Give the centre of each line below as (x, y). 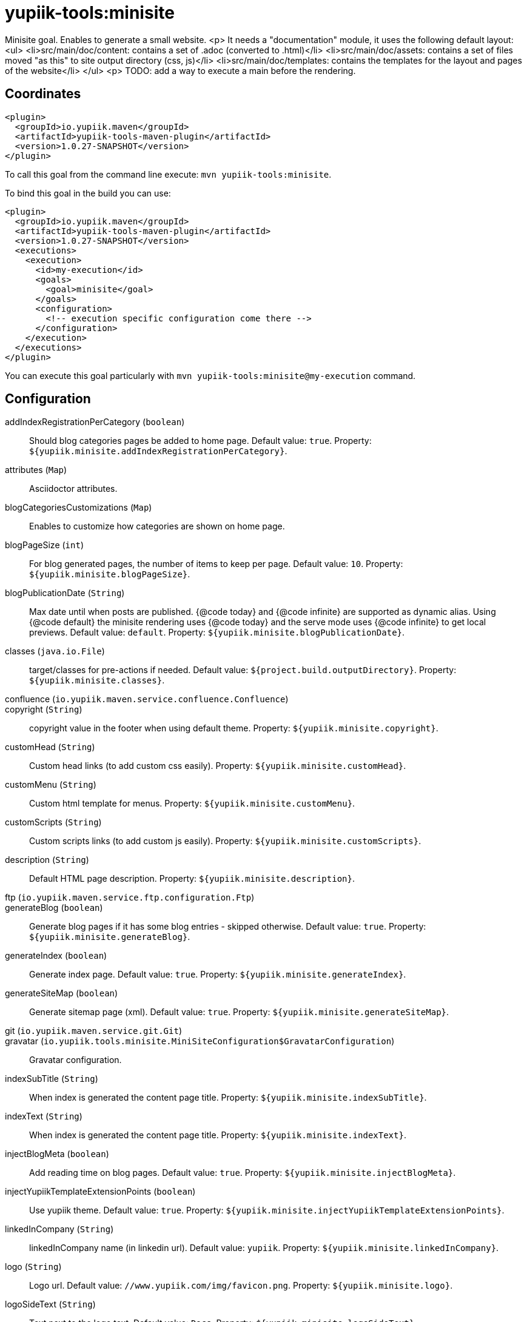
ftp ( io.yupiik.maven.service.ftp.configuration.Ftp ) (130, 898)
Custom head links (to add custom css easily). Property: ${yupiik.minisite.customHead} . (218, 766)
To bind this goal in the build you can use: (88, 193)
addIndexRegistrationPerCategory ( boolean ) (95, 422)
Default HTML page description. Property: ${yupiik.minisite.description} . (192, 879)
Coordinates (43, 94)
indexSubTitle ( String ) (52, 1079)
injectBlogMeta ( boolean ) (57, 1154)
